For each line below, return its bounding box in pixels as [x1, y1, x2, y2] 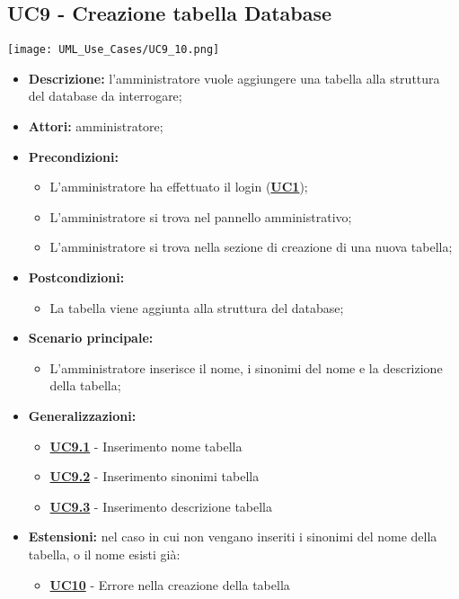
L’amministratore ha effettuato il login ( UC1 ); [49, 177, 308, 196]
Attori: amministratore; [28, 117, 163, 136]
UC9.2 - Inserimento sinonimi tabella [49, 467, 260, 486]
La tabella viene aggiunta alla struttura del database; [49, 298, 344, 317]
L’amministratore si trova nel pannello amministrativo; [49, 207, 352, 226]
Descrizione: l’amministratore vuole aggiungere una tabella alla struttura [28, 68, 440, 87]
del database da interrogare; [28, 86, 182, 105]
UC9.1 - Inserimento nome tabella [49, 436, 243, 455]
